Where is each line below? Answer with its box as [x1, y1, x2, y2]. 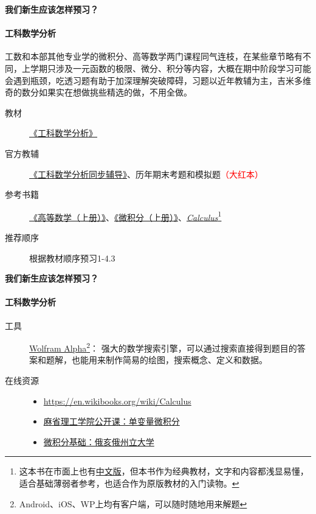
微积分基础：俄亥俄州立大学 [43, 435, 154, 448]
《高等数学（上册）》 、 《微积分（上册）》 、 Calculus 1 [29, 209, 222, 223]
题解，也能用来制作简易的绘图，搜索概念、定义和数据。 [46, 353, 267, 366]
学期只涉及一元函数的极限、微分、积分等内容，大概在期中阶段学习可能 [30, 61, 311, 74]
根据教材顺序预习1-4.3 [29, 251, 115, 264]
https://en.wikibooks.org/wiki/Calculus [43, 394, 191, 407]
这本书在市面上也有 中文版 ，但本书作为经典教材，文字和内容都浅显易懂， [19, 465, 309, 478]
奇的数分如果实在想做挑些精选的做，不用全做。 [5, 86, 192, 99]
